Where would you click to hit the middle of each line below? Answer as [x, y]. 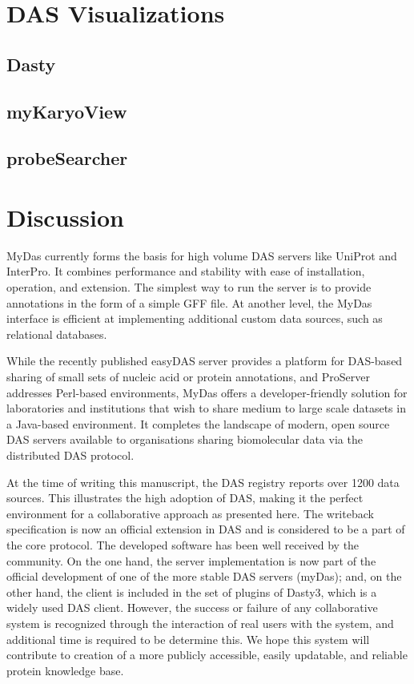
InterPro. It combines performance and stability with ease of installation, [186, 271]
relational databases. [57, 334]
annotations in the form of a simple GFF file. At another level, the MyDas [189, 302]
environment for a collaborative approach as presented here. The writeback [190, 513]
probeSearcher [67, 158]
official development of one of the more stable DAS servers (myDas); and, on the [204, 576]
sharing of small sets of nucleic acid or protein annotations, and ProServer [188, 376]
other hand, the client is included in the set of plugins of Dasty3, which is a [192, 591]
